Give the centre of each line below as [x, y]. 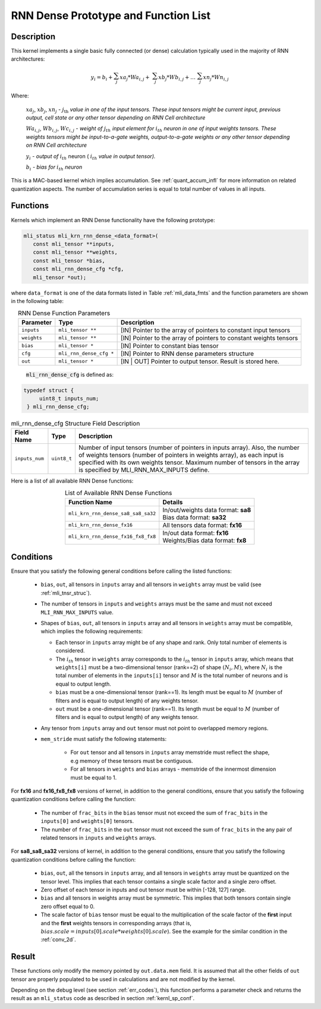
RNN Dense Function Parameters [64, 313]
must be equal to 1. [94, 777]
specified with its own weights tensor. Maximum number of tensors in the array [189, 462]
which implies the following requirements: [92, 631]
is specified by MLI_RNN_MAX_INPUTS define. [144, 469]
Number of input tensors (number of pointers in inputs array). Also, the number [189, 447]
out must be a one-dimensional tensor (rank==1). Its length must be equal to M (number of [167, 709]
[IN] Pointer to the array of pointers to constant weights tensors [209, 338]
